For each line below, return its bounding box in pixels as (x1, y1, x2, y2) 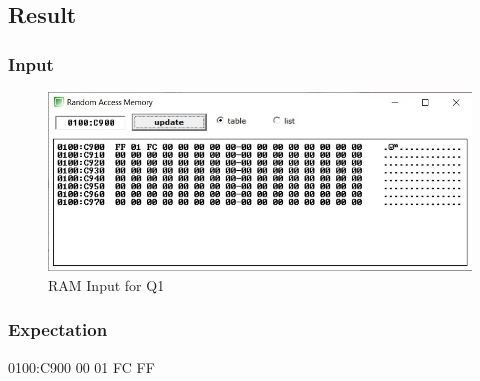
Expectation (8, 317, 108, 342)
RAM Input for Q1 (48, 274, 165, 295)
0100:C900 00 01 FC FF (8, 356, 155, 377)
